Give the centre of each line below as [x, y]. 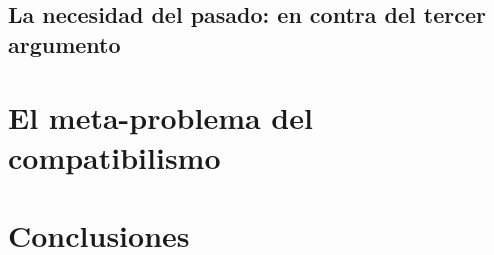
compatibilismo [114, 156]
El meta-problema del [160, 117]
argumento [64, 43]
